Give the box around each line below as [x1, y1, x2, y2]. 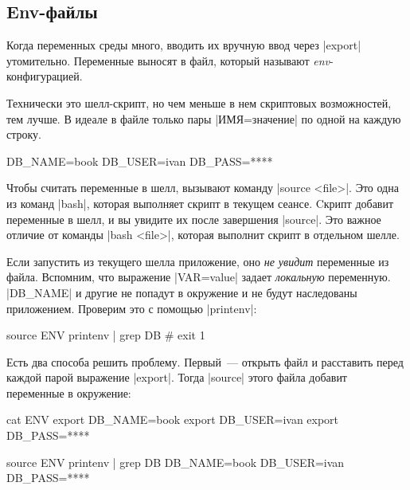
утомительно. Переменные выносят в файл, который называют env [6, 52, 330, 69]
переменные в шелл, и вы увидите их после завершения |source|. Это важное [6, 210, 381, 227]
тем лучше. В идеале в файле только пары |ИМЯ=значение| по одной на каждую [6, 110, 401, 127]
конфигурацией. [6, 68, 83, 84]
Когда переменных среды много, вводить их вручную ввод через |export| [6, 37, 361, 53]
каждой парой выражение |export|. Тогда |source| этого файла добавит [6, 369, 347, 386]
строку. [6, 126, 41, 143]
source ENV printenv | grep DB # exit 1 [6, 327, 205, 343]
